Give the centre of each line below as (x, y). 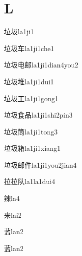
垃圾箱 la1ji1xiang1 (32, 148)
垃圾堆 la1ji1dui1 (29, 81)
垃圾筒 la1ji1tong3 (31, 131)
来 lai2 (13, 215)
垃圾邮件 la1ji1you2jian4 (40, 164)
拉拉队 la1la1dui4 (30, 181)
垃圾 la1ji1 (19, 32)
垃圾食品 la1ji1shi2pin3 (38, 115)
